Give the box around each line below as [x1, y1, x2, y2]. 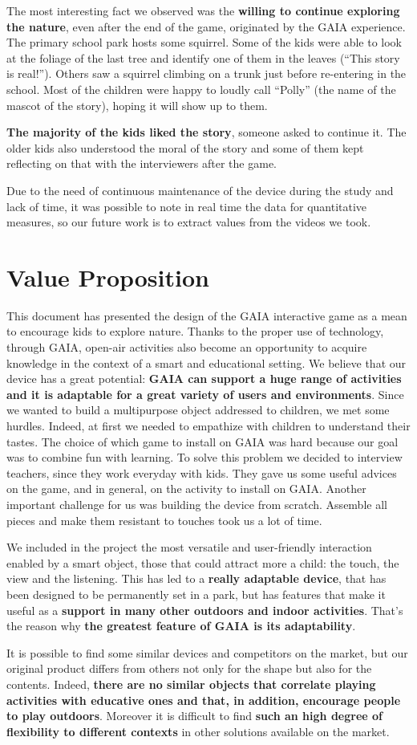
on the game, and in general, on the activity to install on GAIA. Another [6, 480, 366, 497]
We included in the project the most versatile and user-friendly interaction [6, 539, 372, 556]
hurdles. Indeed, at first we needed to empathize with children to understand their [6, 417, 411, 434]
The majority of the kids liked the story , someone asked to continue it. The [6, 124, 407, 140]
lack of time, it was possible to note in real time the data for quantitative [6, 197, 367, 214]
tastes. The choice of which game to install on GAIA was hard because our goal [6, 433, 399, 450]
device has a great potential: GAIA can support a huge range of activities [6, 370, 402, 387]
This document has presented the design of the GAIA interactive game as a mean [6, 307, 407, 324]
